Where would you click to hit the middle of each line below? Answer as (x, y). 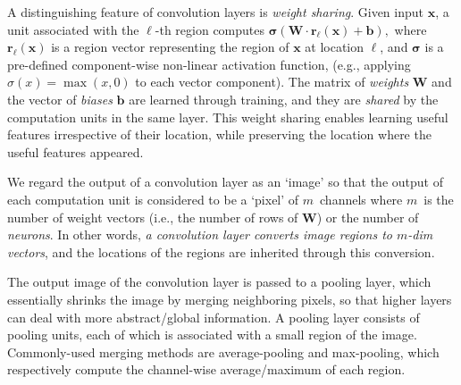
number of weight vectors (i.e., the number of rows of (153, 217)
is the (439, 199)
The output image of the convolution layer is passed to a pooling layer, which (219, 282)
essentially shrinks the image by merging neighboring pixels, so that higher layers (230, 299)
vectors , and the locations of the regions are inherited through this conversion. (221, 251)
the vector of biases (60, 99)
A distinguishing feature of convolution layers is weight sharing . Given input (215, 12)
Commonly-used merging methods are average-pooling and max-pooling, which (223, 352)
